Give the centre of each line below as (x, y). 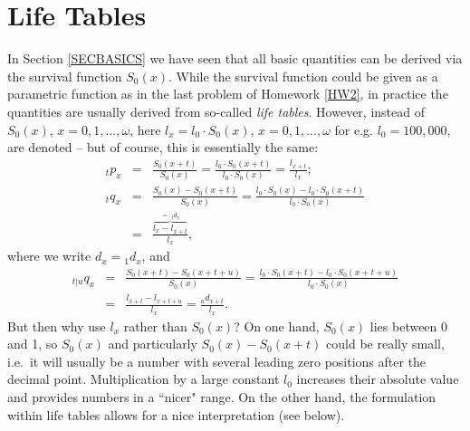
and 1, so (33, 344)
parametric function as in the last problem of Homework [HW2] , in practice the (228, 94)
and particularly (153, 344)
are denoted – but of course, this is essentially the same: (163, 147)
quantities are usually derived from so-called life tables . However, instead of (216, 111)
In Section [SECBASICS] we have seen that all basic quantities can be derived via (235, 58)
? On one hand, (277, 326)
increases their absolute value (378, 379)
